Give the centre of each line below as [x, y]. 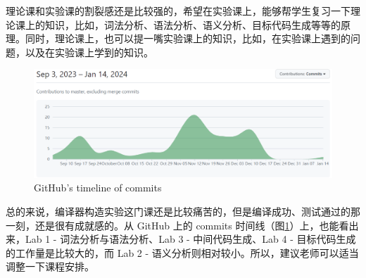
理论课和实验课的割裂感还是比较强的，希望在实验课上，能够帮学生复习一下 [178, 11]
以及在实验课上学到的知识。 [89, 52]
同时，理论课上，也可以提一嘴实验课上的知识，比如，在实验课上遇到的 [188, 38]
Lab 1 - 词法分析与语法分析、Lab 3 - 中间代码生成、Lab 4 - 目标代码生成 [190, 239]
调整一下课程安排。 [50, 266]
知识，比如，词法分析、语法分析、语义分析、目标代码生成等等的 [193, 24]
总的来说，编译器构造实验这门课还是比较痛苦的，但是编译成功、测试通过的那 [183, 211]
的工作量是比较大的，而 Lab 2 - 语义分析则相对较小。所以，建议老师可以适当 [182, 252]
